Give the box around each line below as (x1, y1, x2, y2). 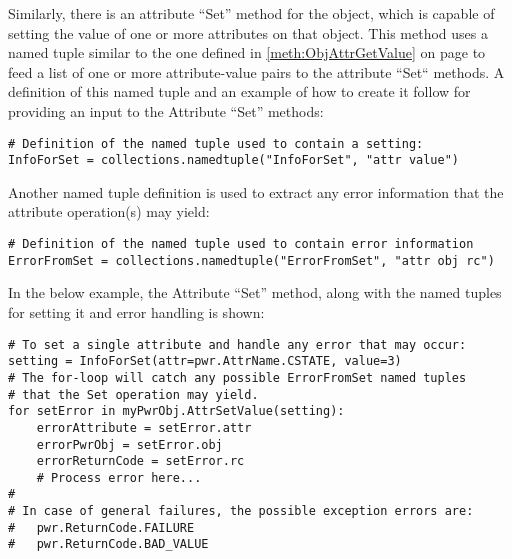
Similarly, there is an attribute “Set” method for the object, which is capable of (8, 3, 495, 23)
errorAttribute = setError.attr (36, 420, 252, 435)
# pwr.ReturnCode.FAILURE (8, 520, 195, 535)
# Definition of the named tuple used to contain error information (8, 237, 474, 252)
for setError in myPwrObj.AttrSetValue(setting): (8, 404, 345, 419)
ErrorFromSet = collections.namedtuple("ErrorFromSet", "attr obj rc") (8, 253, 495, 268)
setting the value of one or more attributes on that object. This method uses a (8, 22, 488, 43)
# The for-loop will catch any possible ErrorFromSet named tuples (8, 370, 467, 385)
